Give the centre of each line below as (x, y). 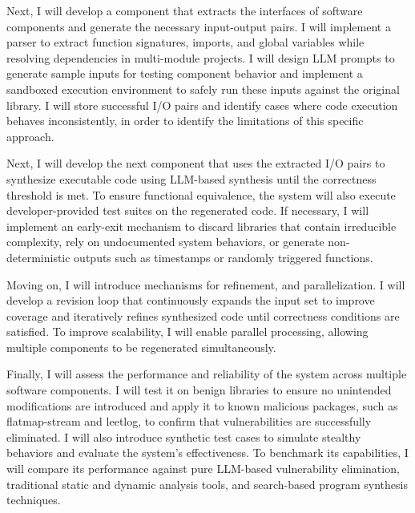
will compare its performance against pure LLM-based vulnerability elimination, (203, 469)
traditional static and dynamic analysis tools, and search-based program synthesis (207, 484)
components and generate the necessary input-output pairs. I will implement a (199, 26)
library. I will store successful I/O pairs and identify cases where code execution (202, 105)
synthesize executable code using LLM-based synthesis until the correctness (191, 178)
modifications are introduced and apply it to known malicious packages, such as (202, 405)
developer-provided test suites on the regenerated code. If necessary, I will (188, 210)
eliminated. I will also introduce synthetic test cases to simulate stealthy (184, 436)
